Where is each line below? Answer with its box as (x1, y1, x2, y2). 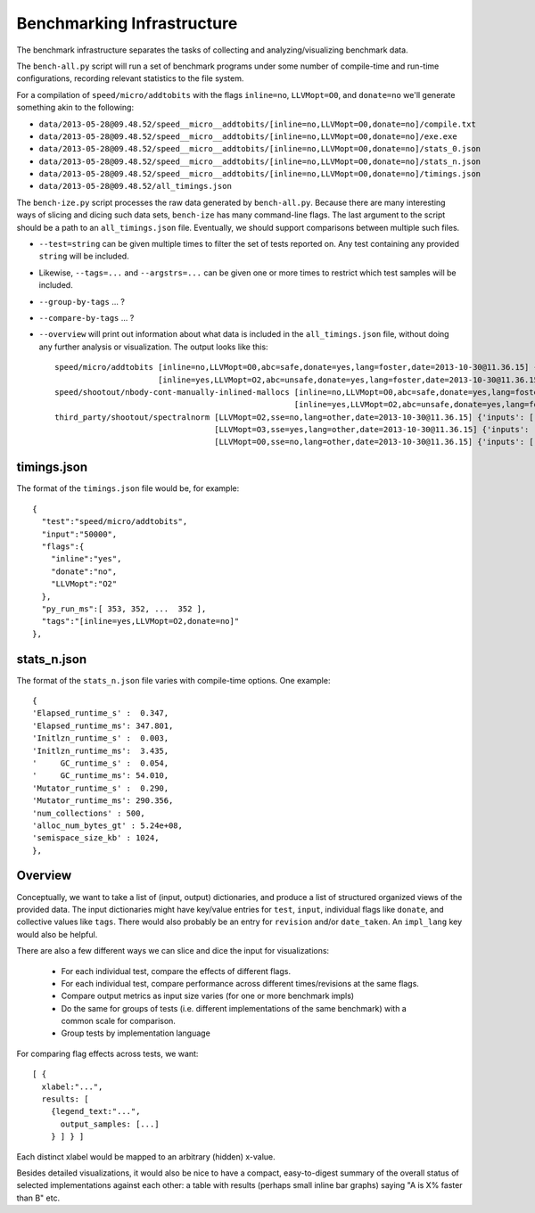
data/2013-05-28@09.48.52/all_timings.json (38, 181, 232, 192)
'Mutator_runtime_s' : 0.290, (32, 783, 169, 793)
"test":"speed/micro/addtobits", (41, 517, 188, 527)
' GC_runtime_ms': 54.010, (32, 771, 169, 781)
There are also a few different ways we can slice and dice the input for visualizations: (16, 946, 330, 956)
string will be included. (38, 250, 129, 262)
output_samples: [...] (60, 1119, 160, 1129)
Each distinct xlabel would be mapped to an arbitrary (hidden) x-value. (16, 1151, 276, 1162)
